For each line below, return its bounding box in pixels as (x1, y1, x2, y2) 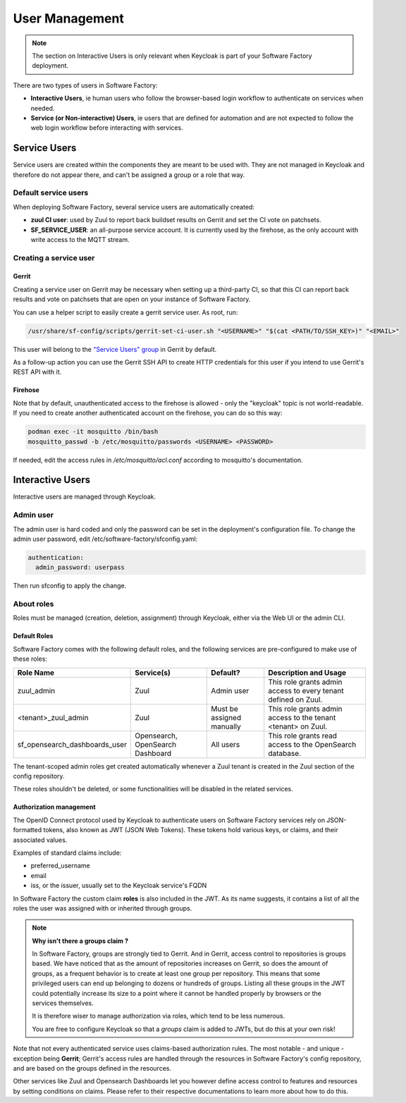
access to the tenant (268, 712, 336, 722)
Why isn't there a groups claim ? (32, 937, 129, 945)
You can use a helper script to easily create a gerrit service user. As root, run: (13, 307, 238, 317)
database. (268, 748, 302, 758)
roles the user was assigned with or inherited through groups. (13, 903, 192, 913)
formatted (13, 826, 42, 834)
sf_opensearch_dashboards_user (17, 739, 127, 749)
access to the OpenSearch (268, 739, 357, 749)
